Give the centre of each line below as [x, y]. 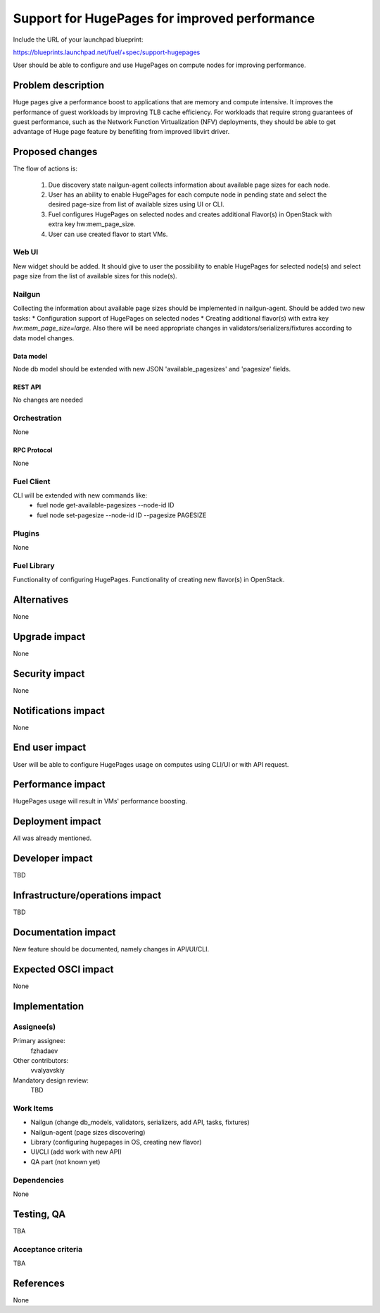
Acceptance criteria [48, 1249]
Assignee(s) [34, 1027]
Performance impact [59, 785]
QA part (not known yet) [65, 1161]
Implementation [49, 1006]
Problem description [59, 86]
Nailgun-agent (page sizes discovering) [88, 1132]
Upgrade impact [49, 637]
